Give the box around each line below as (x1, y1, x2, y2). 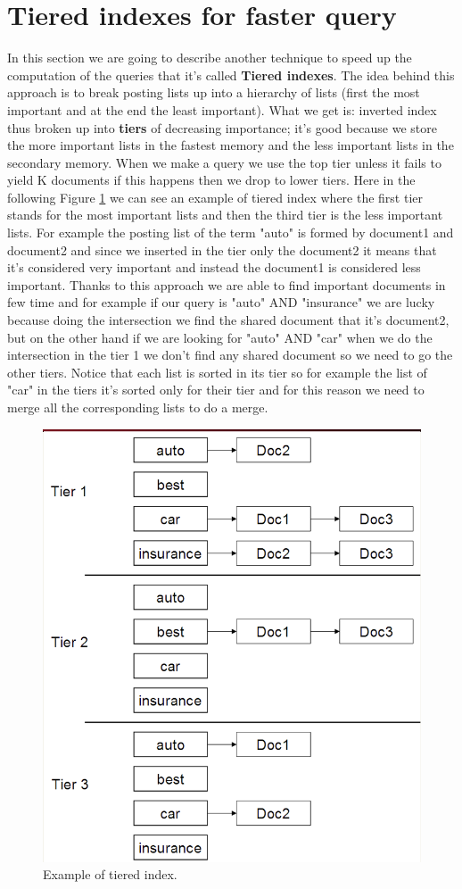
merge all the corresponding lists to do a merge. (7, 398, 268, 416)
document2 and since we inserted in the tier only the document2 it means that (7, 240, 437, 259)
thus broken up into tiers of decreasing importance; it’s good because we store (7, 118, 437, 137)
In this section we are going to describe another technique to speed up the (7, 48, 412, 67)
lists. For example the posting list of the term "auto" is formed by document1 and (7, 223, 454, 242)
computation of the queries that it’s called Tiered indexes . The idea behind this (7, 65, 455, 84)
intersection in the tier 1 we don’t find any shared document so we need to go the (7, 345, 453, 364)
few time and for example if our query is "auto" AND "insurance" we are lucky (7, 293, 435, 312)
